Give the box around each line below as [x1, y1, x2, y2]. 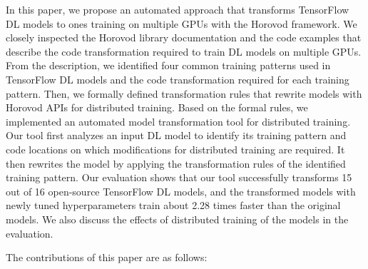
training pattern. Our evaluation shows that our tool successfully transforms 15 [6, 170, 352, 185]
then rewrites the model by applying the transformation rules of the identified [6, 156, 346, 171]
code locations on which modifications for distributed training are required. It [6, 141, 345, 156]
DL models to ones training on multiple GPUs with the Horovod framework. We [6, 16, 357, 31]
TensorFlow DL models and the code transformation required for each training [6, 71, 349, 86]
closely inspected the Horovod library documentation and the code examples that [6, 30, 362, 45]
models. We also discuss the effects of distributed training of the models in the [6, 211, 349, 226]
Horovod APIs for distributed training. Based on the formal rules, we [6, 100, 308, 115]
